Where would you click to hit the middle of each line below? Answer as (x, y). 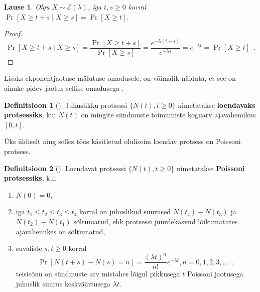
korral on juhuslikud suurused (125, 211)
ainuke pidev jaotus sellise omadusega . (64, 88)
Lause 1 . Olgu (27, 7)
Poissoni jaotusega (215, 274)
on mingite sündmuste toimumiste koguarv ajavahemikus (168, 115)
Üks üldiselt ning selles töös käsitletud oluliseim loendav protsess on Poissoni (122, 141)
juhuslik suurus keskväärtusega (63, 283)
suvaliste (29, 248)
